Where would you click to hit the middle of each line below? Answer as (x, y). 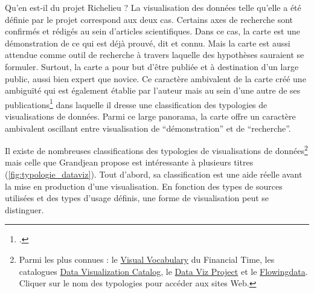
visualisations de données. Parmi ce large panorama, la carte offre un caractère (150, 116)
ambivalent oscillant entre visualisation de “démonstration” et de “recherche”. (148, 128)
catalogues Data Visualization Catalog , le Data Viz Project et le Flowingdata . (163, 271)
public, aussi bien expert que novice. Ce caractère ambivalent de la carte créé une (155, 78)
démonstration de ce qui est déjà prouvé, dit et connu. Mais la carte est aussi (148, 43)
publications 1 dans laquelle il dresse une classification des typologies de (136, 103)
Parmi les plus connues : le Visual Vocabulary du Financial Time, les (147, 259)
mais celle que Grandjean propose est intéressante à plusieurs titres (129, 162)
